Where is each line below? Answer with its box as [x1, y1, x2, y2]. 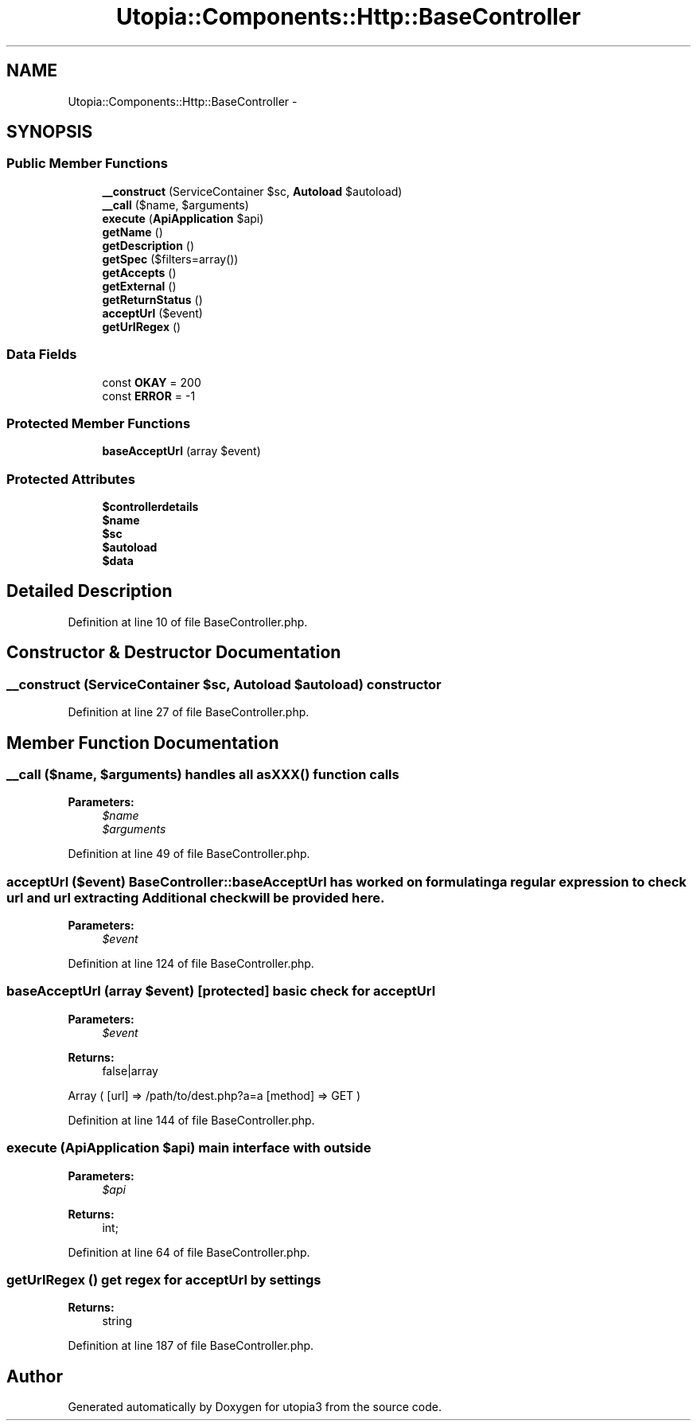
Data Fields [6, 346, 77, 363]
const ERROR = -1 [102, 388, 196, 403]
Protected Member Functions [6, 415, 191, 431]
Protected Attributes [6, 470, 135, 487]
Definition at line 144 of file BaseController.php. [68, 1113, 315, 1127]
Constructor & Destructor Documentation [6, 642, 341, 663]
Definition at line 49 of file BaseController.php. [68, 847, 310, 861]
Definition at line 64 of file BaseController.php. [68, 1245, 310, 1259]
